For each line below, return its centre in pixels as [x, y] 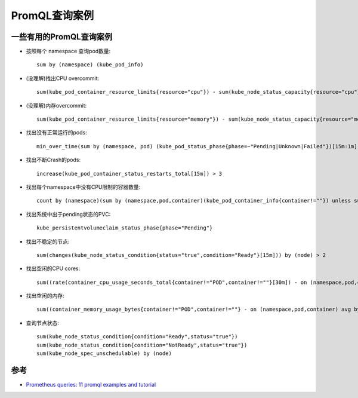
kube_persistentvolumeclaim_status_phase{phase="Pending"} [125, 228]
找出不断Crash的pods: [53, 160]
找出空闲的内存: [45, 296]
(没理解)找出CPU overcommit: [63, 78]
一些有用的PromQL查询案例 [62, 37]
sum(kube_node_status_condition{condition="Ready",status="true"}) [137, 337]
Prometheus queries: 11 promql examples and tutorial [91, 384]
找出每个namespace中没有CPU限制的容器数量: [83, 187]
